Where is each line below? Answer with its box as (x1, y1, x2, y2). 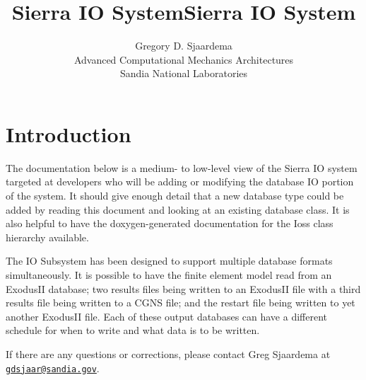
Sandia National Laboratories (119, 66, 248, 81)
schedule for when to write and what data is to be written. (6, 323, 260, 338)
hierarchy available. (6, 229, 89, 244)
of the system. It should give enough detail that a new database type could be (6, 188, 344, 203)
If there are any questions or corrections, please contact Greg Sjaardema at (6, 346, 331, 361)
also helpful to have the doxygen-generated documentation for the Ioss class (6, 216, 333, 231)
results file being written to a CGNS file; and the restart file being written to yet (6, 295, 355, 310)
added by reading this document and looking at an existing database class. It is (6, 202, 350, 217)
